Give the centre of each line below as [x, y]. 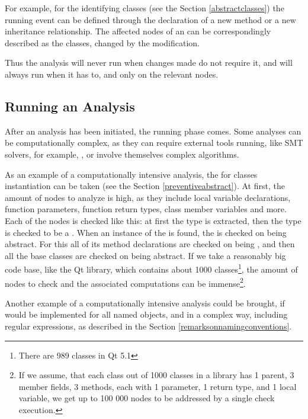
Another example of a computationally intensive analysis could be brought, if [145, 303]
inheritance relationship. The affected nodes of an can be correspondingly [138, 31]
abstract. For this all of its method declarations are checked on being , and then [150, 244]
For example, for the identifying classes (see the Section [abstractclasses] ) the [145, 8]
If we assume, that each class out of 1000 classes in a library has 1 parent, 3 [156, 375]
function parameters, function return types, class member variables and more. [146, 209]
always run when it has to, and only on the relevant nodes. [112, 74]
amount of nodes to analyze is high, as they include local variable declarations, [148, 197]
